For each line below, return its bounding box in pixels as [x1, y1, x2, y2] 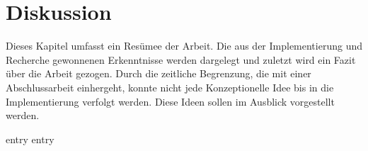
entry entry [6, 131, 54, 146]
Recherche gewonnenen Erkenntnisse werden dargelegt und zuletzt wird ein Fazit [6, 52, 356, 67]
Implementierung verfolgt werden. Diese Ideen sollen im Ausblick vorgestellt [6, 94, 335, 108]
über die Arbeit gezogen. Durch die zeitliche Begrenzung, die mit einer [6, 66, 311, 81]
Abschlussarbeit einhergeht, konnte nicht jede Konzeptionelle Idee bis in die [6, 79, 334, 94]
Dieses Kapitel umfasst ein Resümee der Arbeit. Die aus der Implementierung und [6, 38, 362, 53]
